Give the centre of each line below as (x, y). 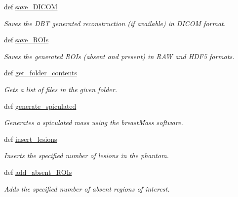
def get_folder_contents (40, 73)
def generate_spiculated (40, 106)
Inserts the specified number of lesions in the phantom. (86, 155)
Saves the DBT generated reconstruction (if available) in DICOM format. (115, 23)
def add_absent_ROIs (38, 172)
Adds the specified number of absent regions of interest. (87, 188)
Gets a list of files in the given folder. (60, 89)
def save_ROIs (26, 40)
